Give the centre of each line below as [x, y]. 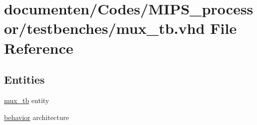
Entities [24, 79]
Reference [39, 48]
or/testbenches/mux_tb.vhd [104, 28]
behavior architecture [37, 117]
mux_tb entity [27, 100]
